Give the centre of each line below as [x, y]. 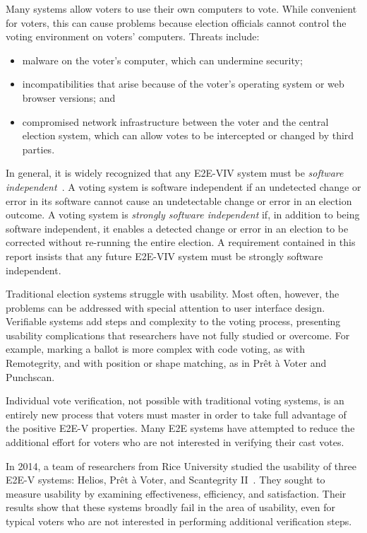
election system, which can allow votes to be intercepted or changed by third [188, 135]
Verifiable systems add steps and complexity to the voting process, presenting [173, 321]
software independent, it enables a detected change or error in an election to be [177, 228]
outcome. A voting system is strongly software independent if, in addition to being [183, 215]
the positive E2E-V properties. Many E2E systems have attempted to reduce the [180, 428]
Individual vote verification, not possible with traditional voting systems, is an [175, 400]
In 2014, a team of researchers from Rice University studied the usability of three [181, 465]
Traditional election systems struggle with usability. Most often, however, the [173, 294]
